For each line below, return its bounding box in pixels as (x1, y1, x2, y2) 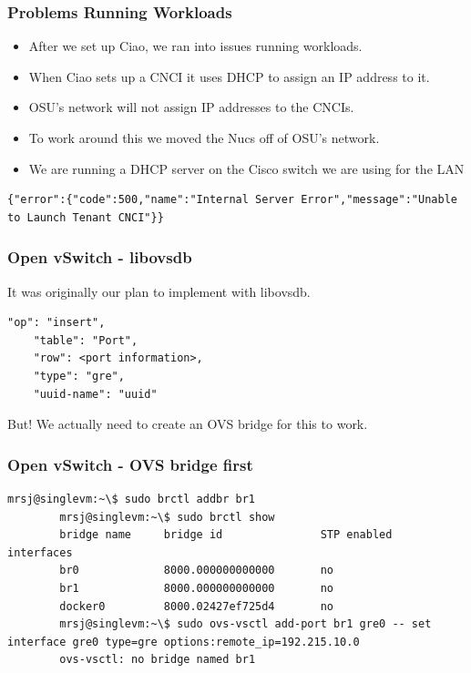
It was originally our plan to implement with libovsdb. (7, 281, 311, 301)
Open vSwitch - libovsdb (7, 246, 192, 269)
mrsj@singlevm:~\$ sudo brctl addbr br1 (7, 492, 256, 505)
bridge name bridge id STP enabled (59, 528, 393, 542)
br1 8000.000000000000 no (59, 581, 333, 595)
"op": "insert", (7, 316, 106, 330)
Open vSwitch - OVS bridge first (7, 453, 253, 475)
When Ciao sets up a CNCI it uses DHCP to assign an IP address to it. (28, 66, 430, 86)
